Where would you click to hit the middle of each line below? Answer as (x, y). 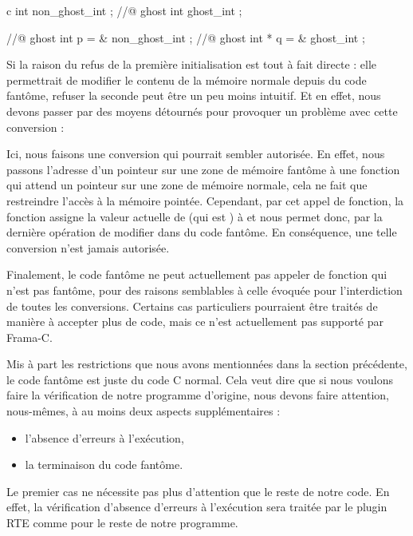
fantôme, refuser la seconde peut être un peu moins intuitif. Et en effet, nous (194, 95)
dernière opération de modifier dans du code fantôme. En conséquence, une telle (202, 232)
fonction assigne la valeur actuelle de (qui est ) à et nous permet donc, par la (195, 216)
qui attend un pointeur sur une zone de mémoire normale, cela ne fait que (187, 185)
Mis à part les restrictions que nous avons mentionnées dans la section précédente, (207, 364)
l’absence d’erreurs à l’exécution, (104, 437)
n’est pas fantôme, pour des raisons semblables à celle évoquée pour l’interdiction (205, 290)
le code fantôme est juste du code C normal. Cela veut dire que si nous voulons (200, 379)
